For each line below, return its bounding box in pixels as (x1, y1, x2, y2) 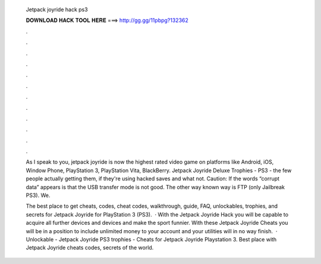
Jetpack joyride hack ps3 (26, 6, 89, 13)
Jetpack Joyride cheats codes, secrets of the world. (26, 244, 154, 252)
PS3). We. (26, 192, 51, 199)
